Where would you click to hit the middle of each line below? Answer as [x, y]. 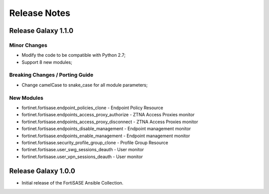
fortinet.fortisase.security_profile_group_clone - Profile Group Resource [95, 143]
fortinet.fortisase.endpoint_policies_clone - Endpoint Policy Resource [93, 108]
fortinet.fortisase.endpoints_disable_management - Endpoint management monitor [106, 129]
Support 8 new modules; [47, 62]
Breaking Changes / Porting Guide [51, 75]
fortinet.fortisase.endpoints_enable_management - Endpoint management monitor [106, 136]
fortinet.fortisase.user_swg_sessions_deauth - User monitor [83, 150]
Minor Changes [28, 45]
